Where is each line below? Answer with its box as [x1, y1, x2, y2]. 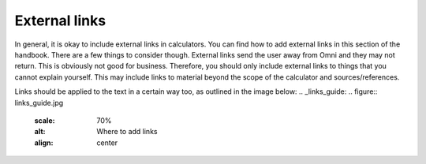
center [96, 138, 118, 147]
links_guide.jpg [14, 98, 64, 107]
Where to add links [96, 127, 158, 136]
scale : [34, 115, 55, 125]
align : [34, 138, 54, 147]
